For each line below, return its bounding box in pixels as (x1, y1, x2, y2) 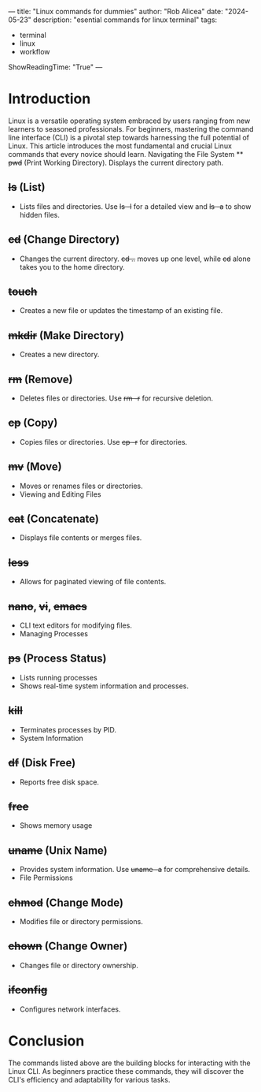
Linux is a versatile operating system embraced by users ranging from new (8, 116, 251, 125)
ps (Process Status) (8, 652, 107, 665)
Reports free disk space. (19, 777, 100, 787)
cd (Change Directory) (8, 233, 120, 247)
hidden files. (19, 210, 61, 219)
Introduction (8, 90, 91, 108)
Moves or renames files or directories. (19, 481, 143, 490)
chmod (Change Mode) (8, 896, 124, 909)
